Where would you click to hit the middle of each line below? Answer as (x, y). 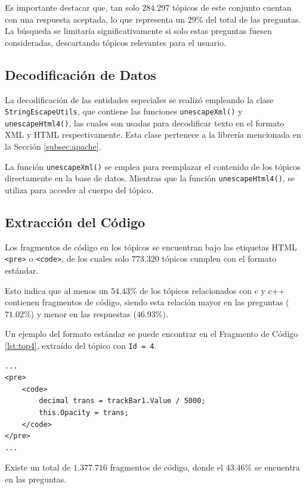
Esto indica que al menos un (57, 290)
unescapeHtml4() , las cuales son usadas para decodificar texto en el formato (145, 123)
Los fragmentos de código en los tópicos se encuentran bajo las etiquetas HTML (151, 247)
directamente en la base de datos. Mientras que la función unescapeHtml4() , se (150, 178)
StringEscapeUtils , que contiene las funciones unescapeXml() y (124, 111)
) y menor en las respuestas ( (84, 313)
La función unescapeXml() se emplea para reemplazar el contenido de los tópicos (153, 166)
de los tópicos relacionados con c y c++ (212, 290)
